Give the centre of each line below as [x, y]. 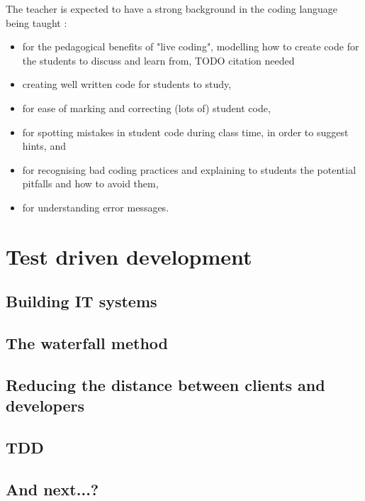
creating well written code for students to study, [127, 84]
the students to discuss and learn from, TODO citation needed [158, 60]
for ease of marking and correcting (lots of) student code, [146, 108]
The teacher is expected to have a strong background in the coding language [172, 9]
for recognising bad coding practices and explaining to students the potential [189, 169]
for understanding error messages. [96, 207]
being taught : [36, 22]
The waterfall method [87, 343]
